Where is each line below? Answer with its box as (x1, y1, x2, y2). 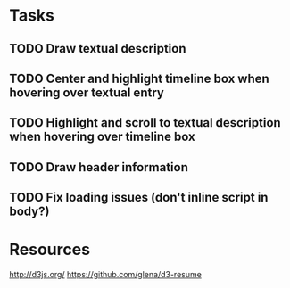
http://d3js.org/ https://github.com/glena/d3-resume (9, 269, 203, 280)
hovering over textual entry (9, 85, 165, 100)
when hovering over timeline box (9, 129, 196, 144)
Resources (9, 240, 91, 259)
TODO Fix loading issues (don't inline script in (9, 190, 269, 205)
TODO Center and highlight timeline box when (9, 70, 269, 86)
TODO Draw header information (9, 160, 189, 175)
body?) (9, 204, 50, 219)
